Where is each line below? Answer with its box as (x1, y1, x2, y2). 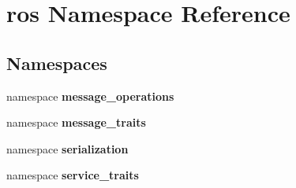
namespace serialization (6, 140, 129, 157)
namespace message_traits (6, 114, 146, 131)
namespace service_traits (6, 167, 139, 183)
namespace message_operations (6, 87, 174, 104)
